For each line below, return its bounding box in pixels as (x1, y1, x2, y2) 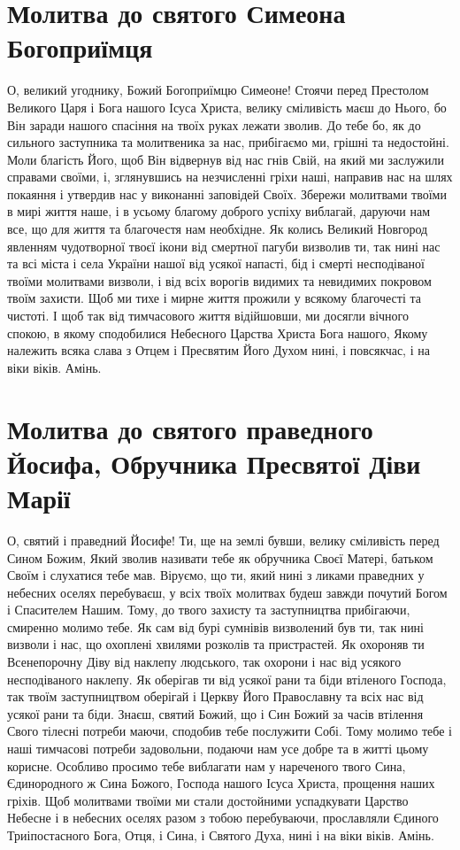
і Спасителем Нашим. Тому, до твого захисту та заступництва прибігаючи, (7, 600, 410, 619)
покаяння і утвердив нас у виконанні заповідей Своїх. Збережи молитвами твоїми (7, 184, 447, 203)
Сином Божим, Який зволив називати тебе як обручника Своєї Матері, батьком (7, 548, 433, 567)
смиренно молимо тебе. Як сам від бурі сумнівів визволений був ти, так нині (7, 617, 425, 636)
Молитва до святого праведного (7, 410, 373, 446)
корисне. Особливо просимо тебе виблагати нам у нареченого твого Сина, (7, 756, 406, 775)
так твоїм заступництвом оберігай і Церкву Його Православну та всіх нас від (7, 687, 424, 706)
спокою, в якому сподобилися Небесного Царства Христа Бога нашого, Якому (7, 323, 428, 342)
